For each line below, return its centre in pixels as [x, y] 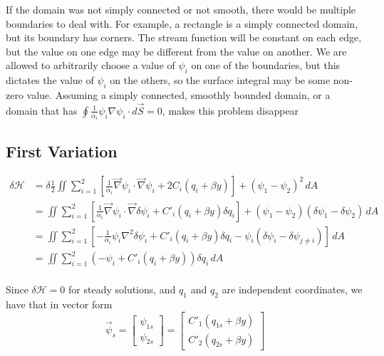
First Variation [62, 151]
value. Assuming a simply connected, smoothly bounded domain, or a [178, 94]
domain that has [42, 110]
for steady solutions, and [122, 289]
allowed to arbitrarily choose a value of [90, 65]
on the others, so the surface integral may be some [220, 80]
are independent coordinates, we [292, 289]
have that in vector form [59, 304]
